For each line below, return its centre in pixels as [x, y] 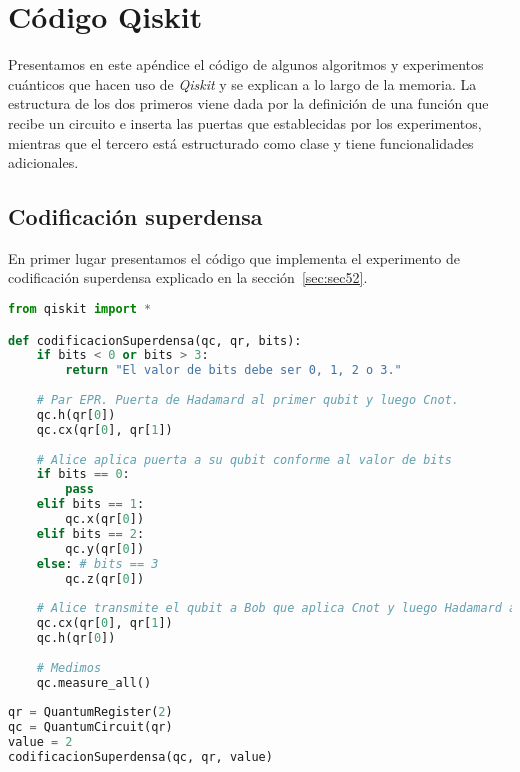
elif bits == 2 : [90, 533]
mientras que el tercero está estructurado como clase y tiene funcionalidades [241, 142]
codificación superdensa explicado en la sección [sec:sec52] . [188, 277]
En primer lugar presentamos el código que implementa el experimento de [234, 257]
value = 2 [40, 742]
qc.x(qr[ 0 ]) [105, 519]
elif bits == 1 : [90, 504]
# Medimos [69, 667]
